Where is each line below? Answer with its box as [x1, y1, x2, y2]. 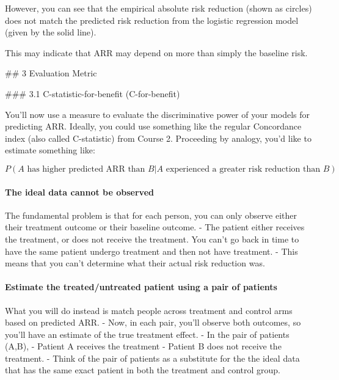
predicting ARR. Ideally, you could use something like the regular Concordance [5, 120, 302, 133]
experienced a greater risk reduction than [166, 164, 320, 174]
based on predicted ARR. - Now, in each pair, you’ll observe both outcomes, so [5, 316, 301, 329]
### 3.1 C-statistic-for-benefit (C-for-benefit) [5, 87, 180, 100]
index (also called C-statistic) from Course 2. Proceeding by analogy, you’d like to [5, 131, 312, 144]
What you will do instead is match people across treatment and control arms [5, 304, 293, 316]
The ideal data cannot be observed [5, 185, 154, 198]
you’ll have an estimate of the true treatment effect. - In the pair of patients [5, 327, 290, 340]
